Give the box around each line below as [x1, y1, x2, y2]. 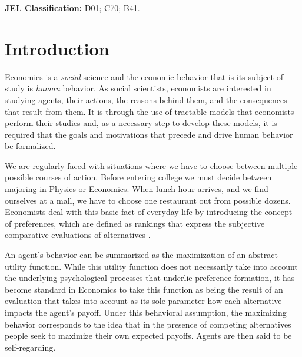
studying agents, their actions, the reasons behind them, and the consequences [5, 93, 287, 105]
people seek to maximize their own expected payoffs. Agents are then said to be [5, 329, 292, 342]
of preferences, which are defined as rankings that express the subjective [5, 217, 265, 229]
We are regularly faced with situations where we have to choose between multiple [5, 159, 298, 171]
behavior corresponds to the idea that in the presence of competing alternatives [5, 318, 291, 330]
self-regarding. [5, 341, 56, 353]
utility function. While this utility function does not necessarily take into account [5, 260, 298, 272]
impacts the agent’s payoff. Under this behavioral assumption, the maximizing [5, 306, 287, 318]
